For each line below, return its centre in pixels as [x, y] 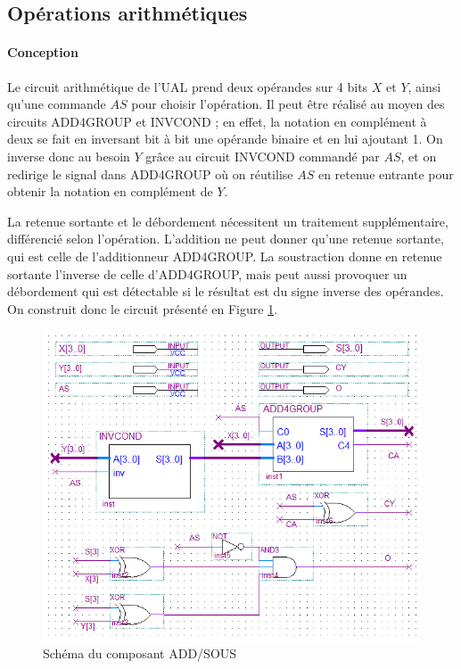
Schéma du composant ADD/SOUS [140, 653]
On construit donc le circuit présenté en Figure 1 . [143, 308]
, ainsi [424, 86]
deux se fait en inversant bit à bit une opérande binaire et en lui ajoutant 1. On [225, 139]
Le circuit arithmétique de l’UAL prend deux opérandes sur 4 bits [188, 86]
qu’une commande [57, 104]
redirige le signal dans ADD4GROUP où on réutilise [150, 173]
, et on [419, 156]
